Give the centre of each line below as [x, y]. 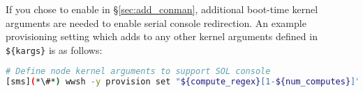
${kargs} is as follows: [54, 49]
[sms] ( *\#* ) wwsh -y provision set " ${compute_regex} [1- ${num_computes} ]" [183, 82]
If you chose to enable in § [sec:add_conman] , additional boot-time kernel [162, 9]
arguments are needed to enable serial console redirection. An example [156, 22]
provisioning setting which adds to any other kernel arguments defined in [162, 36]
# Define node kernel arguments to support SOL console [138, 72]
